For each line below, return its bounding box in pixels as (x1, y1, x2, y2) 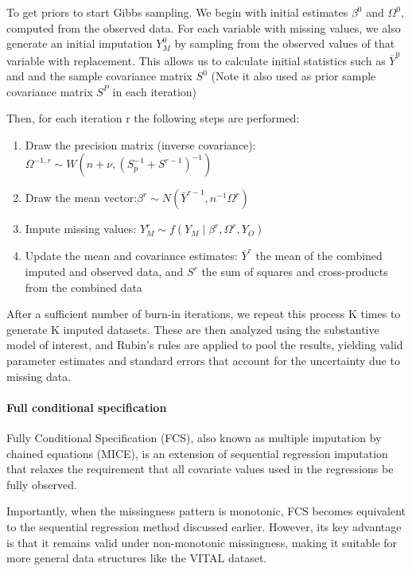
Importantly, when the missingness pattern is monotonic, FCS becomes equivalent (6, 503, 406, 519)
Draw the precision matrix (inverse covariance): (25, 136, 256, 153)
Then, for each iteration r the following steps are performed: (6, 110, 300, 126)
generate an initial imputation (6, 35, 153, 52)
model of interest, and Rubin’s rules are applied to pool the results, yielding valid (6, 336, 403, 353)
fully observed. (6, 476, 77, 492)
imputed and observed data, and (25, 263, 184, 280)
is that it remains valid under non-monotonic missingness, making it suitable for (6, 534, 398, 550)
